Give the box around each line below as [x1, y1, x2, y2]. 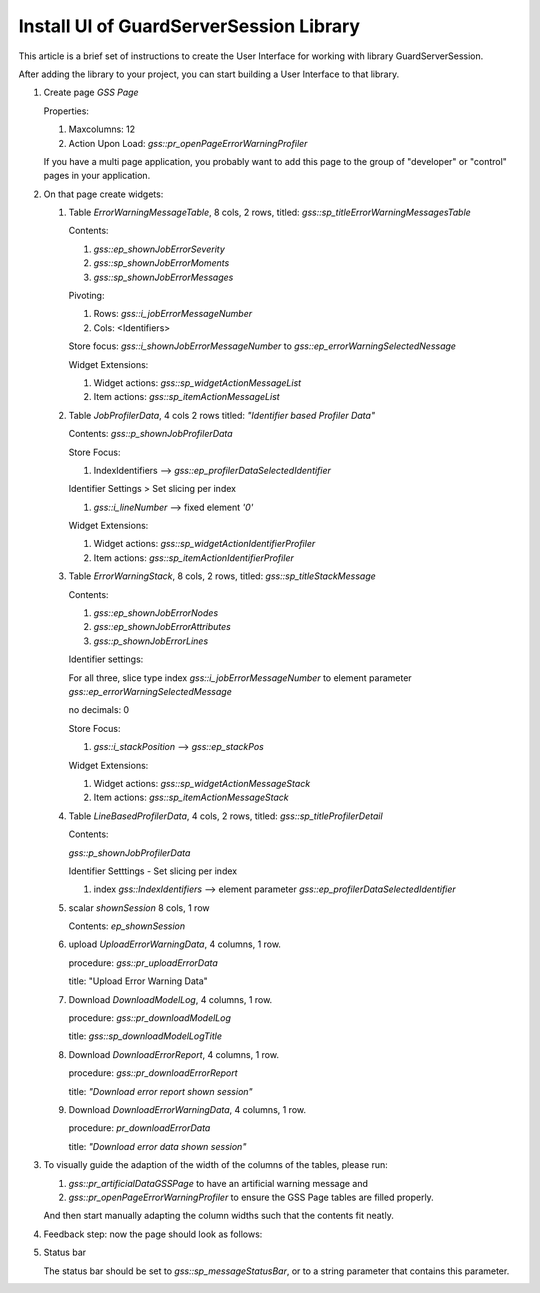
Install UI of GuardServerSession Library [18, 15, 360, 37]
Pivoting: [68, 290, 105, 302]
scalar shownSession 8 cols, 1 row [68, 901, 210, 914]
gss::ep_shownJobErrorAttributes [93, 621, 232, 633]
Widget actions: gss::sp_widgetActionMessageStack [93, 777, 311, 789]
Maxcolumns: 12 [68, 123, 136, 135]
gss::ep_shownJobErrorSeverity [93, 243, 225, 255]
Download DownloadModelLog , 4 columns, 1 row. [68, 993, 273, 1005]
